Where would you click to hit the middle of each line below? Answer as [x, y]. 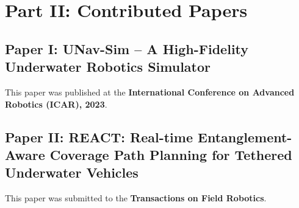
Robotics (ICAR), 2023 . [56, 104]
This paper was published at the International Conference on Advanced [150, 92]
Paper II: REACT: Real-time [99, 137]
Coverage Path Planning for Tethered [171, 154]
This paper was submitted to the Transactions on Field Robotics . [136, 198]
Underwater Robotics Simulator [108, 67]
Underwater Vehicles [72, 172]
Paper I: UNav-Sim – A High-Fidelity [127, 48]
